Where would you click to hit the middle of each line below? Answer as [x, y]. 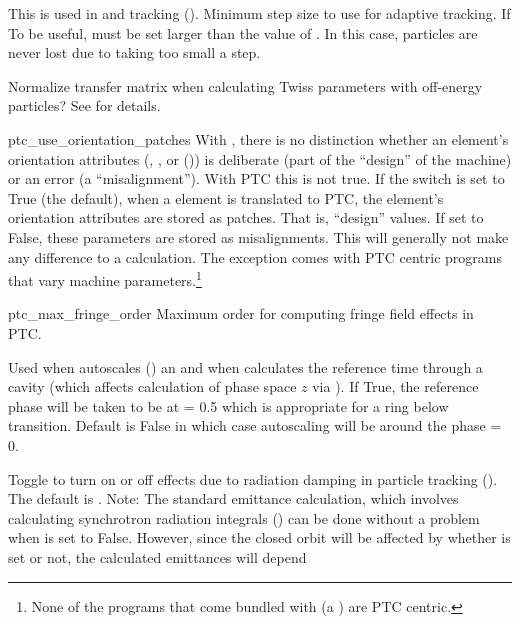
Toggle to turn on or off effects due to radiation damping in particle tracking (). [253, 478]
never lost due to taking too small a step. [134, 52]
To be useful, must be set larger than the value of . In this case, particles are [243, 32]
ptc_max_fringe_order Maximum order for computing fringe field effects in [241, 313]
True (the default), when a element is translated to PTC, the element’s [226, 197]
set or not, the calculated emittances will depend [157, 556]
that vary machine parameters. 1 [105, 278]
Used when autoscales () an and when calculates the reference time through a [245, 366]
